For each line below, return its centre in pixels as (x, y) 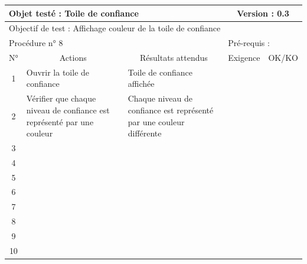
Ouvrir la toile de (58, 72)
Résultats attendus (174, 58)
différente (145, 133)
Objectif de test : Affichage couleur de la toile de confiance (115, 28)
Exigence (244, 58)
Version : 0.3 (263, 13)
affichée (141, 84)
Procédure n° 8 (36, 43)
